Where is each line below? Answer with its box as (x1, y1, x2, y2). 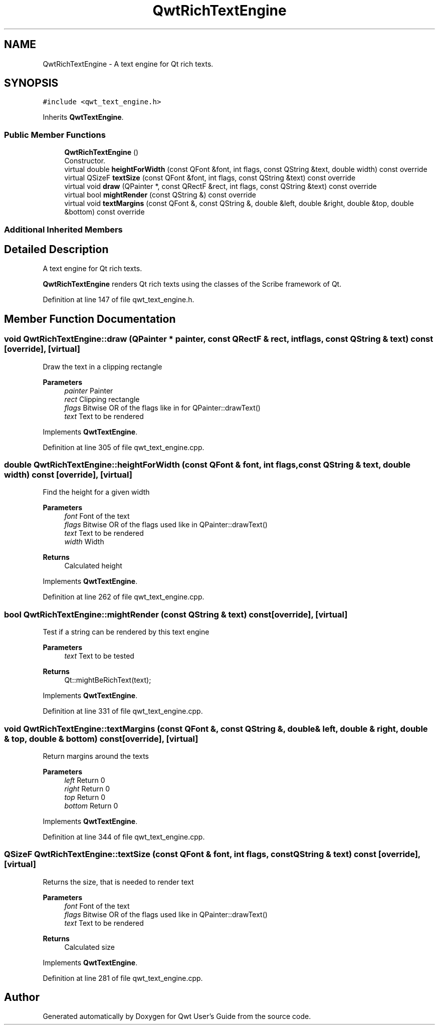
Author (4, 991, 40, 1004)
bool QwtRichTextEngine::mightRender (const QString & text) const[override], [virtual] (4, 609, 348, 620)
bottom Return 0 (64, 801, 118, 810)
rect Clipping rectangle (64, 394, 140, 403)
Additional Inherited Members (4, 224, 123, 235)
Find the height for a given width (43, 488, 150, 497)
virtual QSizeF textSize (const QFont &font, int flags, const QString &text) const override (64, 173, 356, 182)
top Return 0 (64, 792, 106, 801)
